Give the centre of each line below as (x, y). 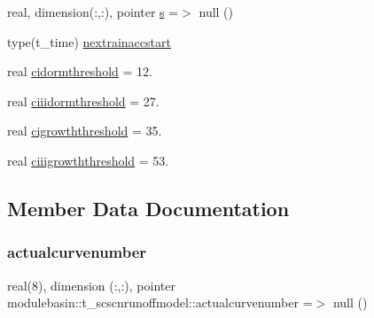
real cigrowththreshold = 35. (85, 131)
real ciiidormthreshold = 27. (83, 101)
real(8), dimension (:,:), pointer (91, 285)
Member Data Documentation (148, 208)
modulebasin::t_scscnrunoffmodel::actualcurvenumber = (160, 302)
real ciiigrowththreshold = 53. (88, 160)
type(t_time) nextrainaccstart (89, 41)
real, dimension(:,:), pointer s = (93, 12)
